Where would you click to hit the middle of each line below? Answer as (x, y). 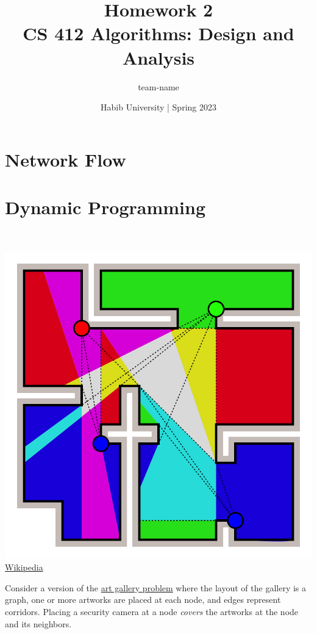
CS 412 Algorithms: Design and (158, 33)
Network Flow (66, 159)
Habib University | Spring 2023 (158, 107)
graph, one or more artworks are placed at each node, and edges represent (143, 600)
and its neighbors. (38, 623)
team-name (158, 86)
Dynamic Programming (105, 207)
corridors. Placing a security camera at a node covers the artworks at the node (152, 611)
